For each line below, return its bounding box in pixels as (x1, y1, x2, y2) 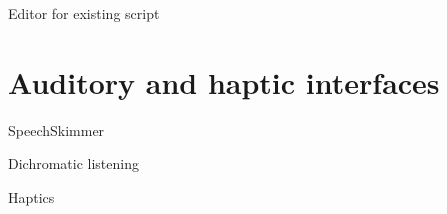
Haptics (8, 186, 55, 207)
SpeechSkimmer (8, 119, 105, 140)
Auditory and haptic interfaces (8, 61, 440, 102)
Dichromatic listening (8, 153, 139, 174)
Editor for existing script (8, 3, 160, 23)
